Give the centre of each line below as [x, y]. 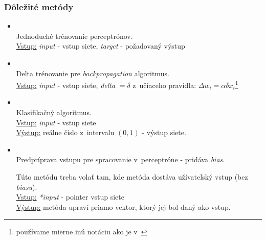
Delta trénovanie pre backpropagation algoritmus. [93, 73]
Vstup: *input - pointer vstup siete [70, 197]
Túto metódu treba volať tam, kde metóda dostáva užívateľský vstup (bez [132, 177]
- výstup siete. [164, 132]
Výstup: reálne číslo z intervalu [65, 132]
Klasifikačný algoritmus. [54, 112]
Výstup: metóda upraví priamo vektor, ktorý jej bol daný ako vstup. [123, 206]
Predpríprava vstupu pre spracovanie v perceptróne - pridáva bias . [120, 159]
